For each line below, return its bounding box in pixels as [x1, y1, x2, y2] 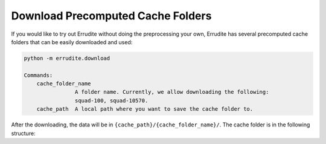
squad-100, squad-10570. [74, 97, 149, 104]
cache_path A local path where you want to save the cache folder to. [36, 106, 254, 113]
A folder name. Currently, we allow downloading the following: [74, 88, 269, 96]
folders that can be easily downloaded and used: [11, 38, 133, 45]
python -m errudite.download [24, 54, 110, 62]
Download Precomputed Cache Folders [11, 9, 212, 22]
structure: [11, 129, 36, 137]
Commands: [24, 71, 53, 79]
